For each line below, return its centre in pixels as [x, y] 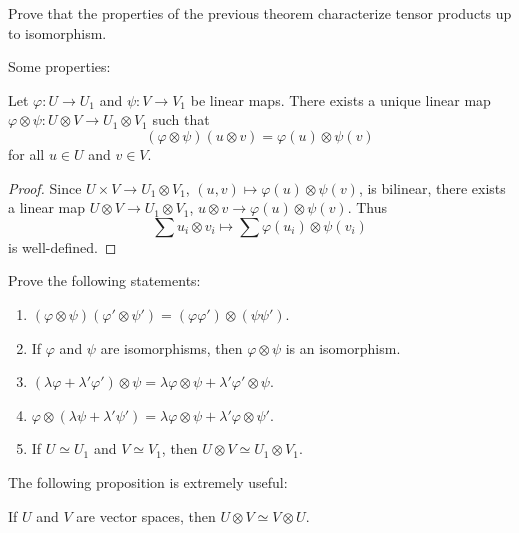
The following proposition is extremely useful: [148, 481]
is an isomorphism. [343, 347]
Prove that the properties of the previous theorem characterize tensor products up [260, 13]
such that [181, 119]
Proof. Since [45, 187]
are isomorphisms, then [171, 347]
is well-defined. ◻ [62, 246]
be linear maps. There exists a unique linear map [340, 99]
